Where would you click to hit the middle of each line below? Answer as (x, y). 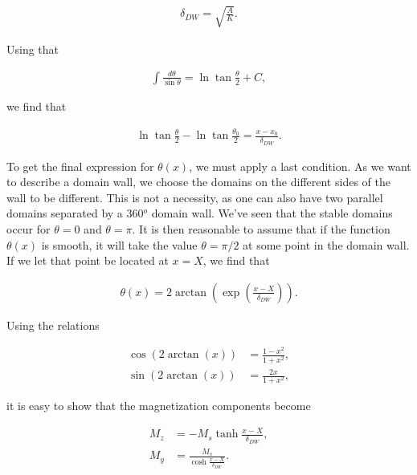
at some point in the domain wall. (326, 244)
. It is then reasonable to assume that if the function (261, 228)
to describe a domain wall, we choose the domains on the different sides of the (198, 182)
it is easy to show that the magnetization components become (159, 406)
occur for (29, 228)
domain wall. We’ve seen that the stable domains (272, 213)
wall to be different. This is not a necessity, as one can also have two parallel (195, 197)
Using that (33, 49)
